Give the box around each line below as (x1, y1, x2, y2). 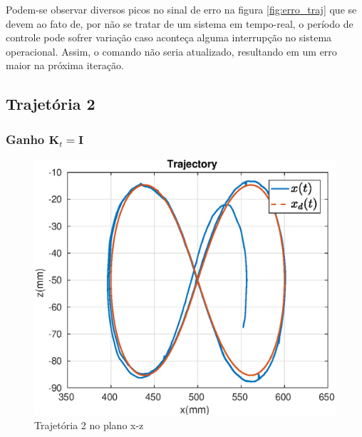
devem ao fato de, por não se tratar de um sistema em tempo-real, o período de (6, 16, 353, 31)
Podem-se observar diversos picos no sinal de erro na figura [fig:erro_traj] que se (6, 2, 357, 16)
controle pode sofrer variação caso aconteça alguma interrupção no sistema (6, 30, 332, 45)
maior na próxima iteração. (6, 58, 124, 73)
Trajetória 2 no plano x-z (34, 417, 144, 432)
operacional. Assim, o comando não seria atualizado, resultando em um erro (6, 43, 337, 58)
